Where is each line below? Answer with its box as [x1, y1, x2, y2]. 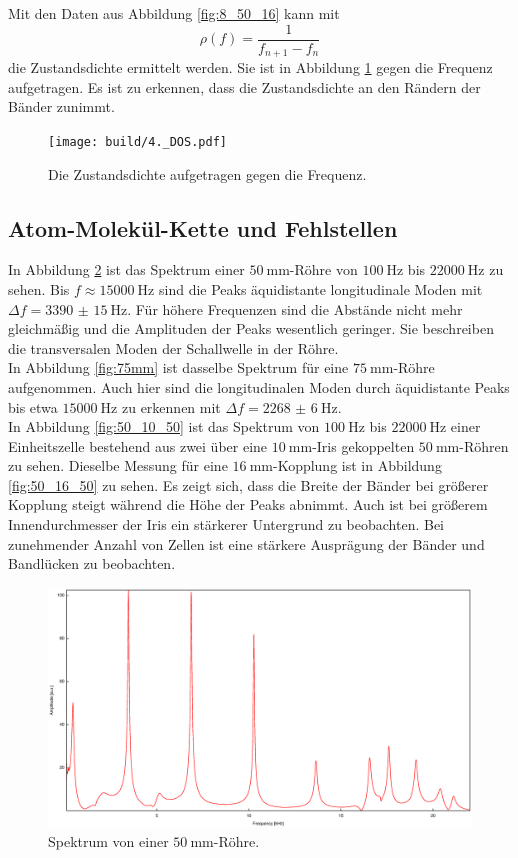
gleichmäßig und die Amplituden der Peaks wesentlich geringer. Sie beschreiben [8, 318, 494, 339]
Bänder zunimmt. [8, 96, 115, 117]
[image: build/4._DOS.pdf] [48, 134, 227, 149]
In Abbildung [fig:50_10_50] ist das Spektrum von [8, 416, 320, 437]
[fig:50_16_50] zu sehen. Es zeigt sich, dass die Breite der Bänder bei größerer [8, 474, 489, 495]
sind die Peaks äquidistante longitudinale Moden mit [158, 278, 483, 299]
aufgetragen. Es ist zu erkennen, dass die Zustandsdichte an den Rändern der [8, 76, 481, 97]
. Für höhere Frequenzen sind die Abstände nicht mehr [127, 298, 463, 319]
